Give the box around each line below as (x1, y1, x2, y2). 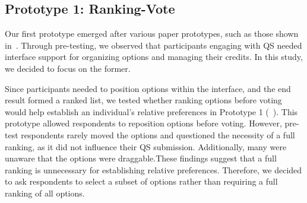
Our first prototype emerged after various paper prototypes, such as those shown (5, 27, 299, 40)
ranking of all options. (5, 186, 85, 199)
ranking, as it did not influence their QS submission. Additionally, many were (5, 140, 287, 153)
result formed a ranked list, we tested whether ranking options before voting (5, 94, 282, 106)
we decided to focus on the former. (5, 62, 131, 74)
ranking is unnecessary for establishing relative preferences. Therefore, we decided (5, 163, 302, 176)
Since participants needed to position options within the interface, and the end (5, 82, 291, 94)
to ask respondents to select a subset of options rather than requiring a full (5, 175, 278, 188)
